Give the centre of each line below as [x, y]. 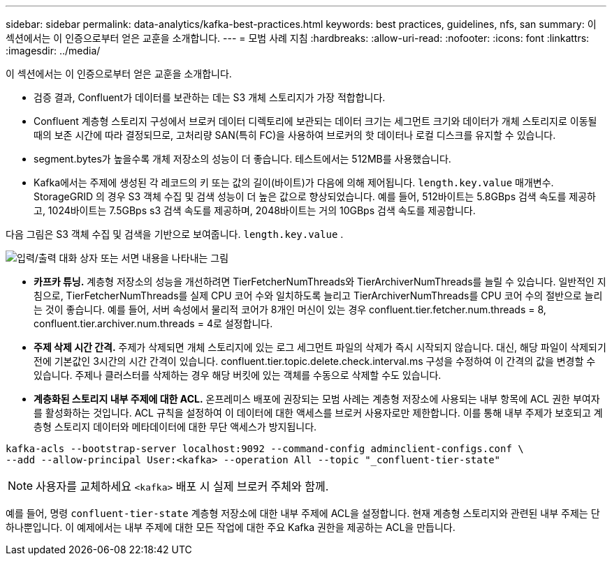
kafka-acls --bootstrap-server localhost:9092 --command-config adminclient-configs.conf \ [265, 449]
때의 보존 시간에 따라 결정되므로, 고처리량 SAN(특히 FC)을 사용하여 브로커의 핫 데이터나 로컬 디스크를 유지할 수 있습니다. [295, 135]
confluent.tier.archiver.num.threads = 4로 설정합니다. [153, 323]
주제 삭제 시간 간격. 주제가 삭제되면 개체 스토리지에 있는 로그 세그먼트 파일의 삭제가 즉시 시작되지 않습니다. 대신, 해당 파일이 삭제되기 [320, 347]
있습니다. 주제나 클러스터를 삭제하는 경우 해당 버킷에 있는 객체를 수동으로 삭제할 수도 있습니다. [238, 375]
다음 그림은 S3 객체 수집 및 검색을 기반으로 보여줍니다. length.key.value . [175, 234]
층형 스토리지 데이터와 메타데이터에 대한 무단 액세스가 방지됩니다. [175, 427]
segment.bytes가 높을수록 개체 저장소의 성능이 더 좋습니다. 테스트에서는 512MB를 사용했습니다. [242, 159]
